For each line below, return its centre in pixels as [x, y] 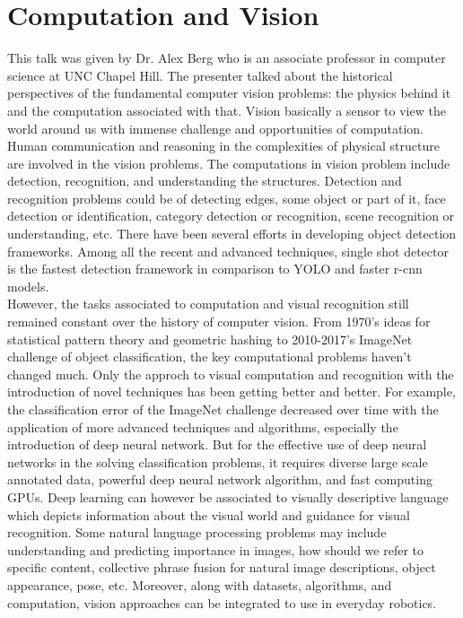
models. [28, 286]
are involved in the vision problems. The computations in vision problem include [229, 163]
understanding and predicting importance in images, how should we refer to [216, 549]
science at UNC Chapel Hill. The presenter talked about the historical [200, 75]
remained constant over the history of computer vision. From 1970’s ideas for [219, 322]
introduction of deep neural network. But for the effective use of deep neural [217, 444]
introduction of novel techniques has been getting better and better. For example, [231, 392]
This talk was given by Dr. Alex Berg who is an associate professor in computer [227, 58]
